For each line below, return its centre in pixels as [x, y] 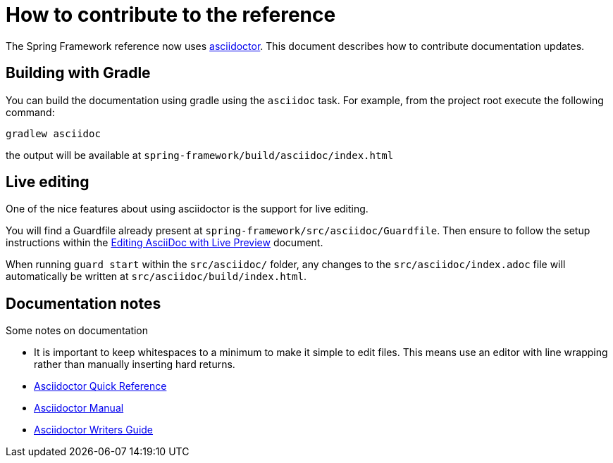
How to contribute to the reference [171, 15]
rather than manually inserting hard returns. [135, 364]
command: [30, 112]
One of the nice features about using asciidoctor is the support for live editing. [187, 209]
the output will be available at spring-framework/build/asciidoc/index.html [200, 155]
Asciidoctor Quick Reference [100, 386]
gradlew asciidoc [53, 133]
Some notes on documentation [77, 331]
